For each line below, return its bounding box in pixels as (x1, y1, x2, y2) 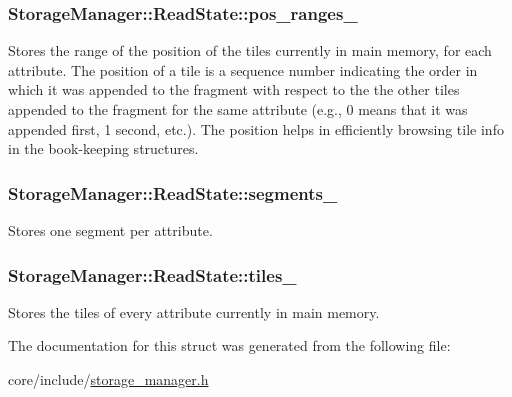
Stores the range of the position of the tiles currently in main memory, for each (8, 40, 492, 61)
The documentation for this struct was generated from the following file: (8, 335, 451, 356)
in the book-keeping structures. (8, 138, 199, 159)
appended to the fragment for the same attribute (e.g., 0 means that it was (8, 99, 468, 119)
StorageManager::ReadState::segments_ (8, 180, 338, 205)
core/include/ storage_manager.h (8, 369, 209, 389)
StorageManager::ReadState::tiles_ (8, 262, 297, 287)
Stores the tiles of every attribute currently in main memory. (8, 301, 380, 322)
